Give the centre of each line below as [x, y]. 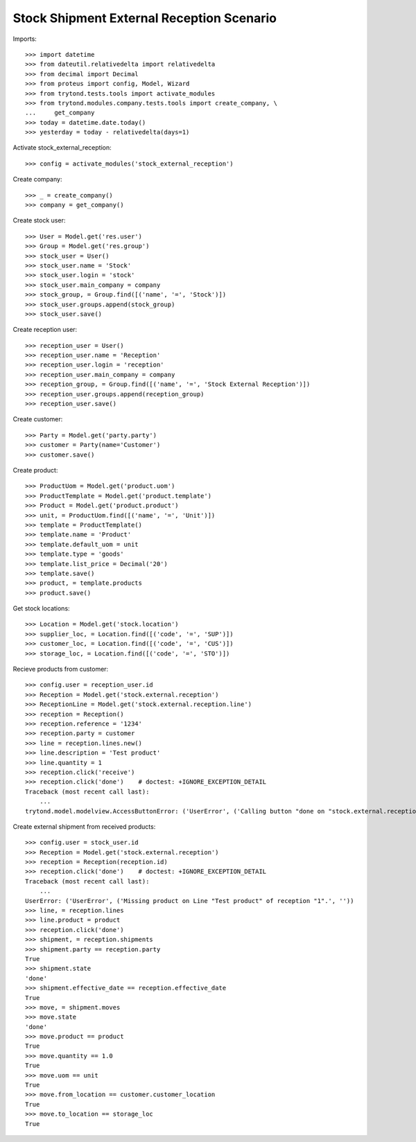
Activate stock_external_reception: [62, 148]
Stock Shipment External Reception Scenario [145, 18]
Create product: [35, 470]
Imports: [25, 39]
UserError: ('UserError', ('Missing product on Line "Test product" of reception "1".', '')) [190, 901]
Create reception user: [45, 330]
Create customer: [38, 419]
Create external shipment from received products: [84, 826]
